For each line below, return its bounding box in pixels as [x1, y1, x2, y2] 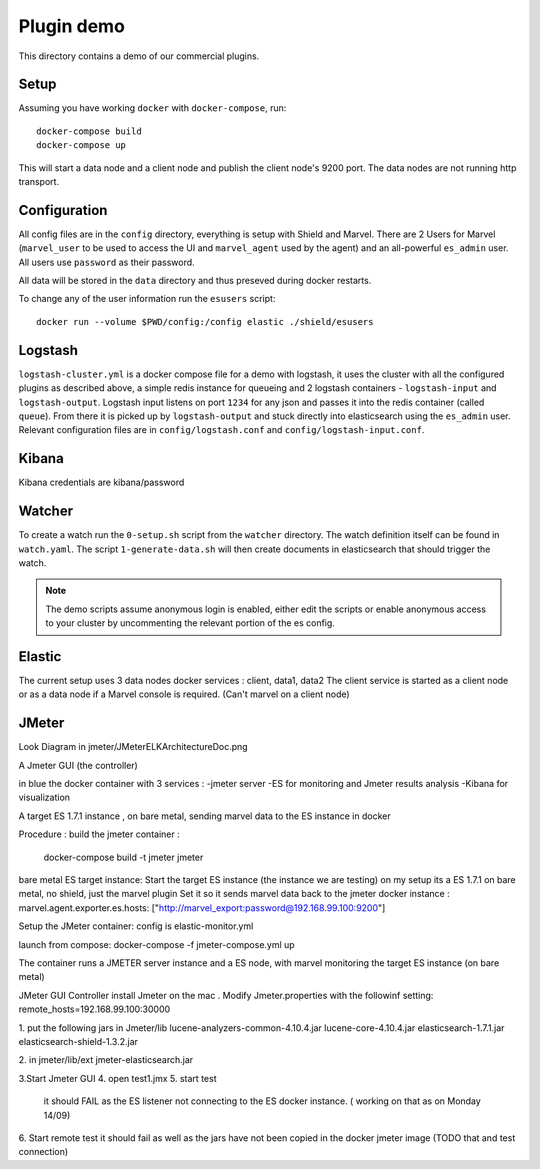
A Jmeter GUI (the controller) [18, 759, 139, 771]
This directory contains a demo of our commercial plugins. [18, 50, 260, 62]
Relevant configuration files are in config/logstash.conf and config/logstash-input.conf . [18, 424, 425, 436]
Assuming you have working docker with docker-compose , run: [18, 102, 287, 114]
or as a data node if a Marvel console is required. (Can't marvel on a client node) [18, 688, 350, 700]
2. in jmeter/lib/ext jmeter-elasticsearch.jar [18, 1054, 194, 1066]
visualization [18, 791, 70, 804]
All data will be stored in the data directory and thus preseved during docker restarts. [18, 275, 372, 287]
